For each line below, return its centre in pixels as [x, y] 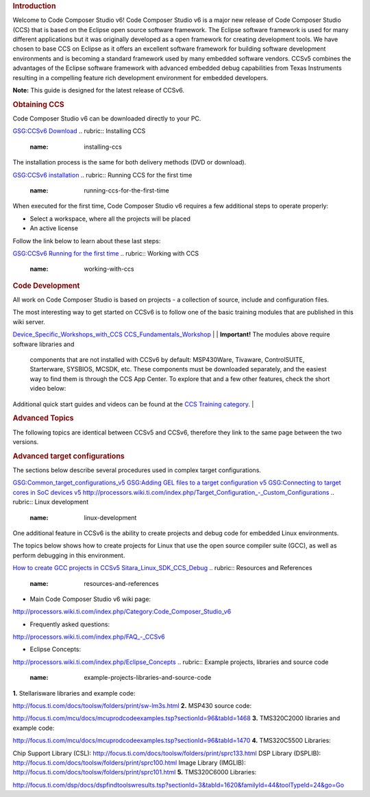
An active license [54, 228]
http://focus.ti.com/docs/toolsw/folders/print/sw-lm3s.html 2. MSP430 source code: [132, 706]
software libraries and [44, 344]
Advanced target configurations [69, 456]
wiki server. [29, 321]
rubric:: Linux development [51, 502]
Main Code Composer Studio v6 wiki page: [90, 599]
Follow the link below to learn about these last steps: [87, 241]
